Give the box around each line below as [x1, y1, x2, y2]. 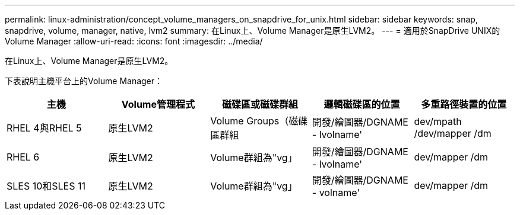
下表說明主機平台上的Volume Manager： [5, 76, 163, 86]
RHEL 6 [7, 151, 40, 163]
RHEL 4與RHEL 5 [7, 122, 82, 134]
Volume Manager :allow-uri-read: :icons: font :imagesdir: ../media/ [5, 36, 263, 46]
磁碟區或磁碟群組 [221, 98, 298, 110]
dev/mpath [414, 115, 462, 127]
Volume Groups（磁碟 [210, 115, 308, 127]
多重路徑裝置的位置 [421, 98, 507, 110]
